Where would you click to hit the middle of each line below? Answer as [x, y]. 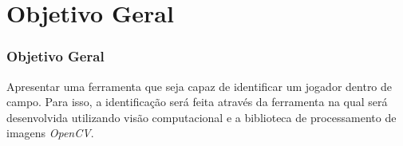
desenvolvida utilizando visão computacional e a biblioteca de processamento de [201, 117]
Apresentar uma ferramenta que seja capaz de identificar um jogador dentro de [200, 86]
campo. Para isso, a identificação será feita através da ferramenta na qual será [197, 102]
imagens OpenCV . [50, 133]
